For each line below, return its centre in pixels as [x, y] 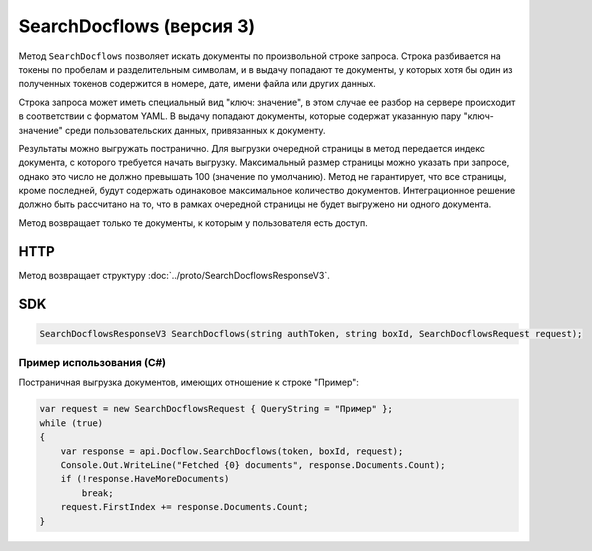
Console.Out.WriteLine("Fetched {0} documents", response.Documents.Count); [253, 465]
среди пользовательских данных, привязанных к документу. [195, 130]
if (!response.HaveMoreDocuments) [145, 479]
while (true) [71, 423]
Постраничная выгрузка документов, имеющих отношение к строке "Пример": [189, 382]
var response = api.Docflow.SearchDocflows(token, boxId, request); [232, 451]
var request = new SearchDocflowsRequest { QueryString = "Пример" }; [216, 409]
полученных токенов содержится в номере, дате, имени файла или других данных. [197, 84]
